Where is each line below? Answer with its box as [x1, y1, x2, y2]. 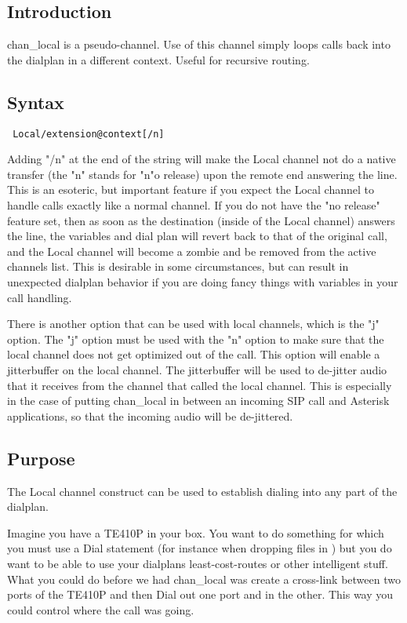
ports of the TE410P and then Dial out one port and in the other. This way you [7, 586, 394, 603]
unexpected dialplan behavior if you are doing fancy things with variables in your [7, 274, 398, 290]
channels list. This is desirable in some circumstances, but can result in [7, 258, 349, 275]
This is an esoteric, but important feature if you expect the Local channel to [7, 181, 374, 198]
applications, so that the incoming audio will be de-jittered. [7, 407, 293, 424]
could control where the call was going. [7, 601, 194, 618]
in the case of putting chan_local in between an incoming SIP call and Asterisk [7, 392, 390, 409]
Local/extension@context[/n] [13, 128, 165, 140]
